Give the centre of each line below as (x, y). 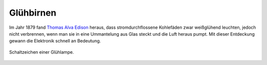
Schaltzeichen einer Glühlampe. (42, 52)
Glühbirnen (33, 13)
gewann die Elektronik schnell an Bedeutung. (55, 41)
